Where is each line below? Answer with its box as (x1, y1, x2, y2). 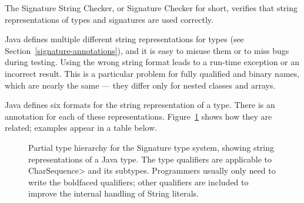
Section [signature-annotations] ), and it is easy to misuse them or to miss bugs (5, 44, 289, 56)
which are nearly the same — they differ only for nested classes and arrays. (5, 79, 276, 91)
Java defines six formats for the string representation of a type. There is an (5, 99, 275, 111)
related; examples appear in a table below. (5, 121, 158, 134)
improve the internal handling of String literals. (28, 187, 199, 199)
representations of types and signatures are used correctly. (5, 13, 213, 25)
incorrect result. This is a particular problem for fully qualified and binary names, (5, 67, 300, 79)
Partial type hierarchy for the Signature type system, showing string (28, 141, 275, 153)
